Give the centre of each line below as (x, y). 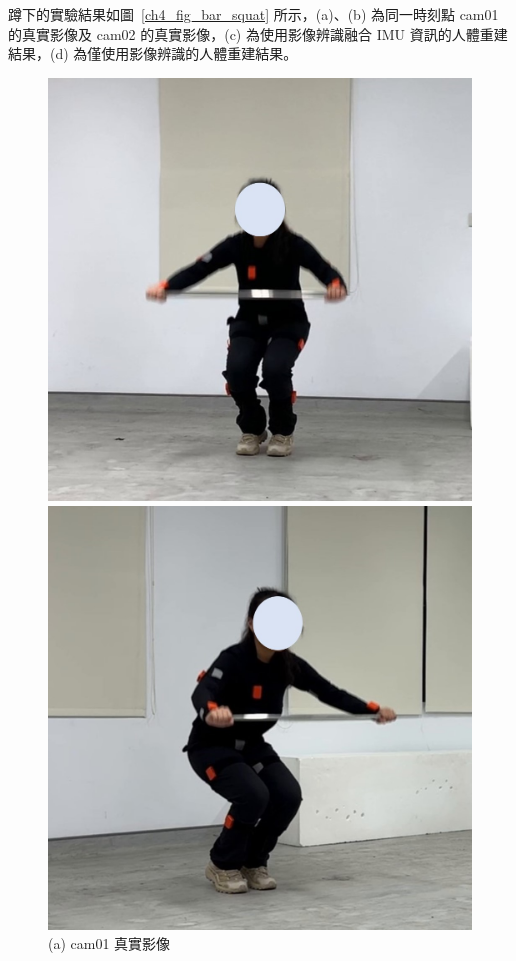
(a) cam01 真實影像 (109, 943)
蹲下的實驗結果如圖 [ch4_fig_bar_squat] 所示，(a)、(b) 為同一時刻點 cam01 (253, 14)
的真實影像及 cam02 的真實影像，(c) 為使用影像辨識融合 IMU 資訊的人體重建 (258, 33)
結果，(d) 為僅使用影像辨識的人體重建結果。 (153, 53)
